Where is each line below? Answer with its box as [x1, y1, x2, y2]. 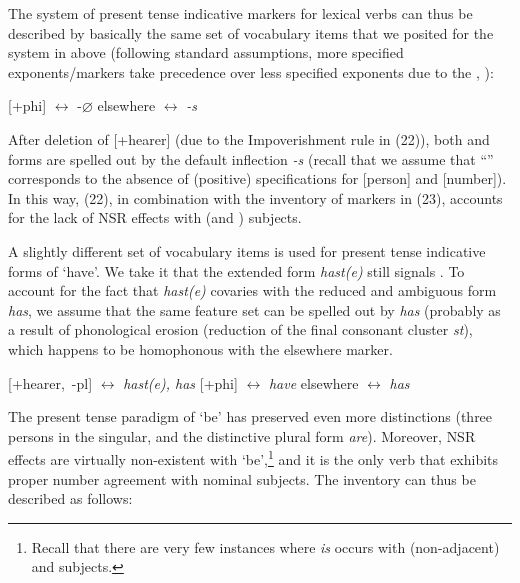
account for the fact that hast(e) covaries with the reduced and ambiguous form [8, 280, 497, 301]
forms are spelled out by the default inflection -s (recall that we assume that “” [8, 148, 494, 169]
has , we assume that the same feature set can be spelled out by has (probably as [8, 299, 501, 320]
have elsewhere [268, 372, 359, 393]
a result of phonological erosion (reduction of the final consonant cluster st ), [8, 319, 473, 340]
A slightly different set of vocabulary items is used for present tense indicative [8, 240, 486, 261]
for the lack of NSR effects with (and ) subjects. [8, 207, 302, 228]
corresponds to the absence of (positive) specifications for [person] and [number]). [8, 168, 507, 189]
